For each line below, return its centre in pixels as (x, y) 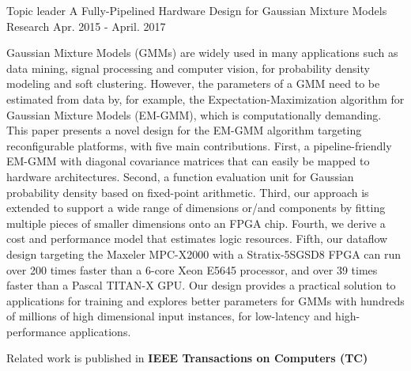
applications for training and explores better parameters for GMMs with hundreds (205, 300)
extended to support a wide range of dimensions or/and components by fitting (196, 208)
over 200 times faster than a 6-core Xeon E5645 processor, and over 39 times (192, 269)
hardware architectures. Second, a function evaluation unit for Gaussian (180, 176)
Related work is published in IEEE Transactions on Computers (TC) (187, 358)
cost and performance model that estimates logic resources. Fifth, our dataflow (197, 238)
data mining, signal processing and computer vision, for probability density (188, 68)
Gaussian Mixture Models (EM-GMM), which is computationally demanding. (194, 114)
